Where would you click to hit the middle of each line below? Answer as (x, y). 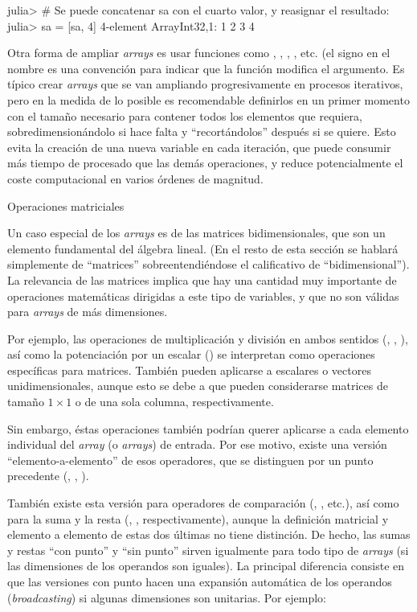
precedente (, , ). (48, 476)
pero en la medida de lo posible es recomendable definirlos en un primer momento (208, 99)
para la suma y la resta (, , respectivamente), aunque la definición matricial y (198, 518)
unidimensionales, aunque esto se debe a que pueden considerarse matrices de (198, 386)
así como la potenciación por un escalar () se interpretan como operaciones (191, 354)
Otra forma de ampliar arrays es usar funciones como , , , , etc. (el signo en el (199, 53)
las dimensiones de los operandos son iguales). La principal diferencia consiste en (206, 566)
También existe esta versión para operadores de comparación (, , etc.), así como (203, 503)
